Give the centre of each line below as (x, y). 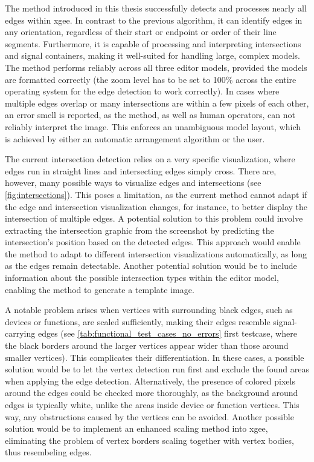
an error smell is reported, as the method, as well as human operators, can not (150, 115)
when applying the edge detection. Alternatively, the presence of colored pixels (150, 381)
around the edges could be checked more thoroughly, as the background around (152, 393)
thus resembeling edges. (48, 452)
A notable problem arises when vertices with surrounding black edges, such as (149, 310)
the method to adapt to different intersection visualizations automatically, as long (156, 253)
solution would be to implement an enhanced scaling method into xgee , (136, 428)
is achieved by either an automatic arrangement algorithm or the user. (135, 138)
